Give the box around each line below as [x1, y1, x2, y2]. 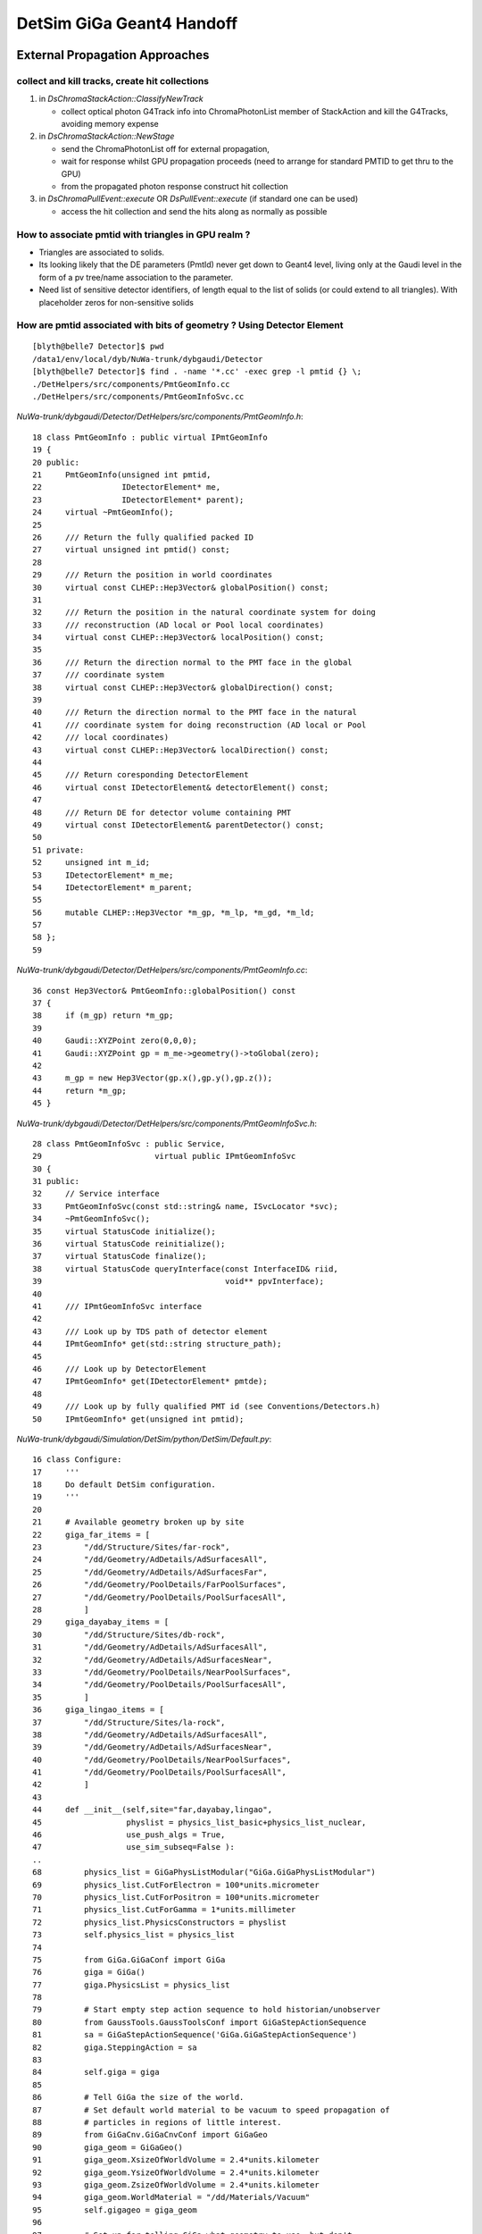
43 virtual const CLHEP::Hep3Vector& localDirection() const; [32, 744, 329, 755]
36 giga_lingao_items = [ [32, 1705, 165, 1715]
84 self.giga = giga [32, 2067, 160, 2078]
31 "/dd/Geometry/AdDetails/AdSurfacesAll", [32, 1642, 268, 1652]
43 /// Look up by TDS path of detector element [32, 1326, 268, 1336]
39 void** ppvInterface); [32, 1276, 325, 1287]
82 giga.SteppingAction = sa [32, 2042, 198, 2053]
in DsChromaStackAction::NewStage [38, 130, 175, 142]
